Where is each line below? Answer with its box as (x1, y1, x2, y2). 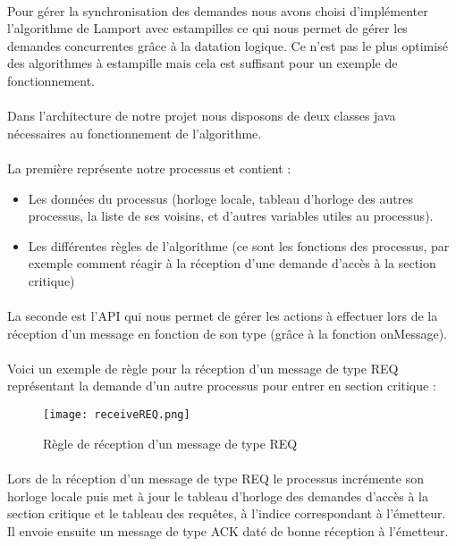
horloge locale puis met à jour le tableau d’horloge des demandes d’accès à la (7, 486, 428, 505)
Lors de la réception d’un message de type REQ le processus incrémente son (7, 468, 424, 487)
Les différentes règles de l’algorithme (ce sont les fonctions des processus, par (28, 236, 450, 255)
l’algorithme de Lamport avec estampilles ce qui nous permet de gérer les (7, 19, 408, 38)
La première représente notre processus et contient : (7, 158, 291, 177)
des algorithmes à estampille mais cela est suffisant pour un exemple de (7, 54, 398, 72)
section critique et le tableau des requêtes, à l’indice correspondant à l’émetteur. (7, 504, 446, 523)
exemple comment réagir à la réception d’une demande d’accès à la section (28, 254, 436, 273)
